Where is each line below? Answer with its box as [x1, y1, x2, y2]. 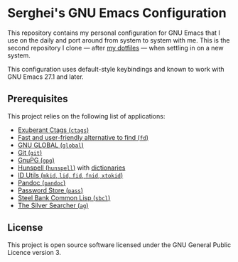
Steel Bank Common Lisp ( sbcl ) [17, 193, 111, 202]
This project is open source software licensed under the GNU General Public [7, 240, 232, 249]
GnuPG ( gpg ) [17, 155, 55, 164]
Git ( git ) [17, 148, 43, 157]
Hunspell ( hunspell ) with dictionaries [17, 163, 126, 172]
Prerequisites [7, 93, 68, 105]
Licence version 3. [7, 248, 62, 256]
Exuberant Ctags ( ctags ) [17, 126, 90, 134]
